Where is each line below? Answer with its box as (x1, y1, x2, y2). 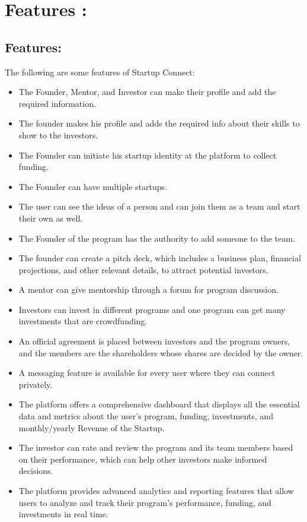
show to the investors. (18, 128, 98, 141)
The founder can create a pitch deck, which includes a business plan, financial (18, 252, 301, 264)
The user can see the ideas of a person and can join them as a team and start (18, 200, 300, 213)
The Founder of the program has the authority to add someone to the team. (18, 232, 295, 244)
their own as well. (18, 211, 83, 224)
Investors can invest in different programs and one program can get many (18, 303, 286, 315)
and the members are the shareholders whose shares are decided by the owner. (18, 346, 303, 359)
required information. (18, 97, 96, 109)
